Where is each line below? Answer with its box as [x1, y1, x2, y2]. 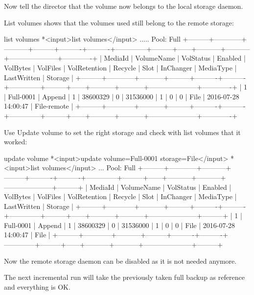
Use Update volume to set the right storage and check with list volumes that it [4, 127, 241, 137]
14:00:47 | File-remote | [4, 101, 73, 111]
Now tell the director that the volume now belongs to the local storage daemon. [4, 1, 243, 11]
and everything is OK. [4, 281, 70, 292]
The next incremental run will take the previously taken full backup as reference [4, 272, 245, 282]
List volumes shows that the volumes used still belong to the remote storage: [4, 17, 234, 27]
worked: [4, 136, 27, 147]
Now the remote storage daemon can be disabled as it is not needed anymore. [4, 255, 237, 266]
